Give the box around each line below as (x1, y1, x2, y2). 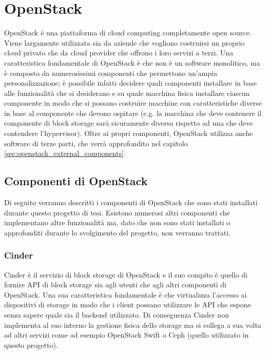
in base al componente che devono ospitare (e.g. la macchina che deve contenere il (4, 107, 262, 118)
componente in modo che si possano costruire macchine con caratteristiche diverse (4, 97, 262, 108)
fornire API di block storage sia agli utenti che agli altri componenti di (4, 279, 226, 290)
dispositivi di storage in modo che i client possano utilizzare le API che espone (4, 299, 251, 310)
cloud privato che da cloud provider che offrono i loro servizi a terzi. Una (4, 47, 234, 58)
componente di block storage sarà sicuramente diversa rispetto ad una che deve (4, 117, 253, 128)
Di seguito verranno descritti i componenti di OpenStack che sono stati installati (4, 197, 258, 208)
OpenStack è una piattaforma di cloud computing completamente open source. (4, 27, 252, 38)
